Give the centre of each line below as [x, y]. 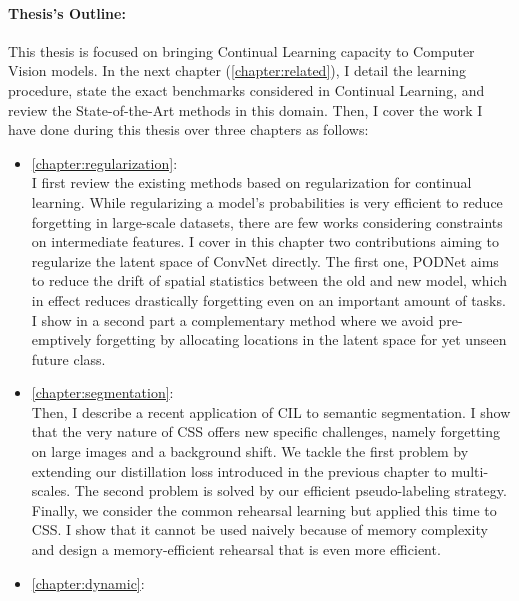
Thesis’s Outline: [67, 12]
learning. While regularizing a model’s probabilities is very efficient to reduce [267, 201]
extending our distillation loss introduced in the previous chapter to [239, 470]
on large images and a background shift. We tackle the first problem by [250, 451]
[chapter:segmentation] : [102, 392]
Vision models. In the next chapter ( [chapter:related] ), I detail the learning [237, 70]
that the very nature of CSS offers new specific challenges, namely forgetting [266, 431]
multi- [470, 470]
